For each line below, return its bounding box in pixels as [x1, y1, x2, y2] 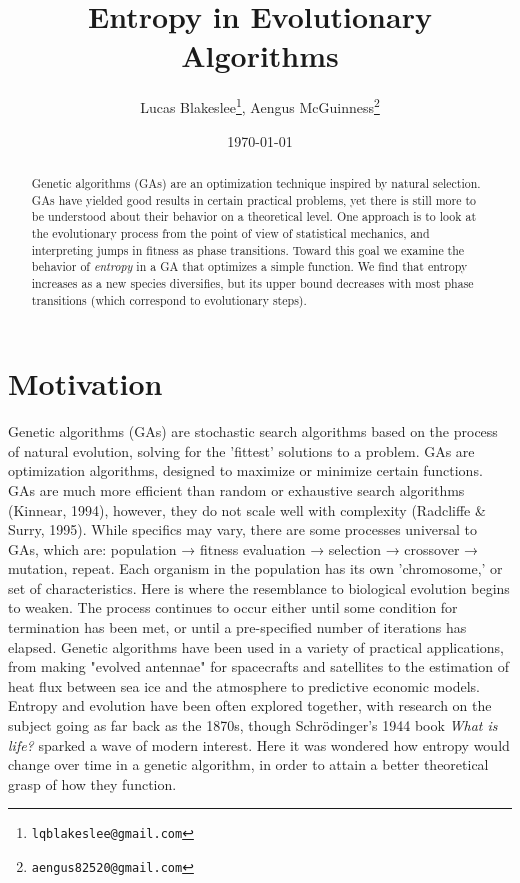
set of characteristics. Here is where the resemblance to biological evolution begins [8, 577, 510, 598]
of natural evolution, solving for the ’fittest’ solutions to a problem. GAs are [8, 440, 475, 461]
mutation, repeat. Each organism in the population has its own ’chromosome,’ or [8, 558, 503, 579]
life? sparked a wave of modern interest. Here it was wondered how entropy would [8, 734, 510, 755]
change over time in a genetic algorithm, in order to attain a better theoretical [8, 754, 489, 775]
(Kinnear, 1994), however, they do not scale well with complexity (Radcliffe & [8, 499, 486, 520]
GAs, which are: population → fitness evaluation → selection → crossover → [8, 538, 479, 559]
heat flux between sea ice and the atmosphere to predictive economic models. [8, 675, 480, 696]
